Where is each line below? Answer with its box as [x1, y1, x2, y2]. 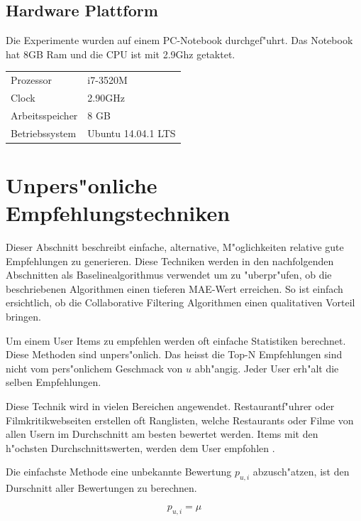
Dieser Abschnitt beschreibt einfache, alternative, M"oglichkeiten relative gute [6, 240, 344, 254]
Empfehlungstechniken [6, 198, 231, 227]
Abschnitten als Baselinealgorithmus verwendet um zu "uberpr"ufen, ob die [6, 267, 332, 282]
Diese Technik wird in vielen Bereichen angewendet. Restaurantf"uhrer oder [6, 399, 335, 414]
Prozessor [11, 72, 52, 87]
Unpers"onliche [6, 170, 157, 199]
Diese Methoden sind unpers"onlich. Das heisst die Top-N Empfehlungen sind [6, 347, 343, 362]
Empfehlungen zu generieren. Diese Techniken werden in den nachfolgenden [6, 253, 334, 268]
